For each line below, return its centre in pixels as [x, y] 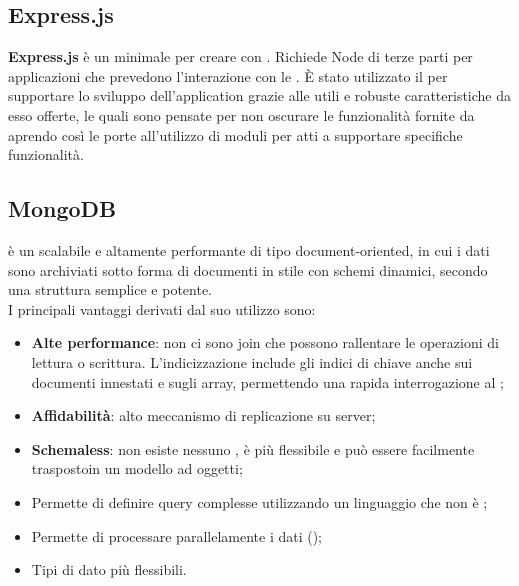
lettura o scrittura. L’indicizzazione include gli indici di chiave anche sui [252, 361]
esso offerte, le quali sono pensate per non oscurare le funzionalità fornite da [241, 114]
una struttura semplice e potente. [110, 289]
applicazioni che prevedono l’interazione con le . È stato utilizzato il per [228, 75]
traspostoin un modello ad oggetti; [137, 468]
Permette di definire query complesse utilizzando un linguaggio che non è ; [259, 501]
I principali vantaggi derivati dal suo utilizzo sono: [162, 308]
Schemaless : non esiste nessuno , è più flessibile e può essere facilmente [253, 448]
